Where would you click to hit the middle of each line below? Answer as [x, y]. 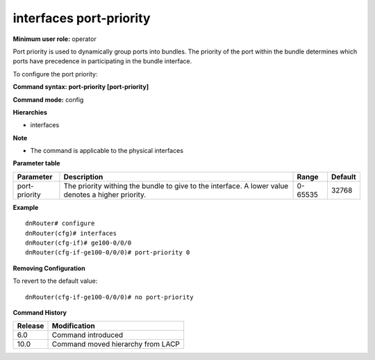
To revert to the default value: [55, 281]
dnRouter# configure [60, 223]
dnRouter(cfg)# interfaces [71, 233]
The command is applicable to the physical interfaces [107, 151]
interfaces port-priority [82, 18]
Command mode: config [48, 99]
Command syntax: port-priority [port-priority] [81, 87]
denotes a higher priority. [105, 195]
